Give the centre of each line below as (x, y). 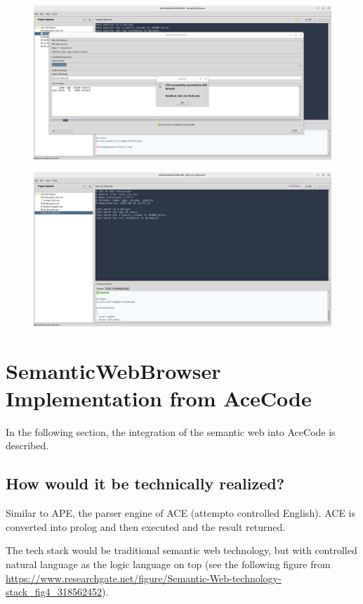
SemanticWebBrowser (113, 370)
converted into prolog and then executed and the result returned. (146, 526)
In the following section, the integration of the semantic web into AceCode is (171, 431)
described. (27, 445)
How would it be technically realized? (145, 483)
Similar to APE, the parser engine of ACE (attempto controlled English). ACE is (180, 513)
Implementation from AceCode (159, 398)
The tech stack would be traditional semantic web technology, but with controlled (181, 550)
